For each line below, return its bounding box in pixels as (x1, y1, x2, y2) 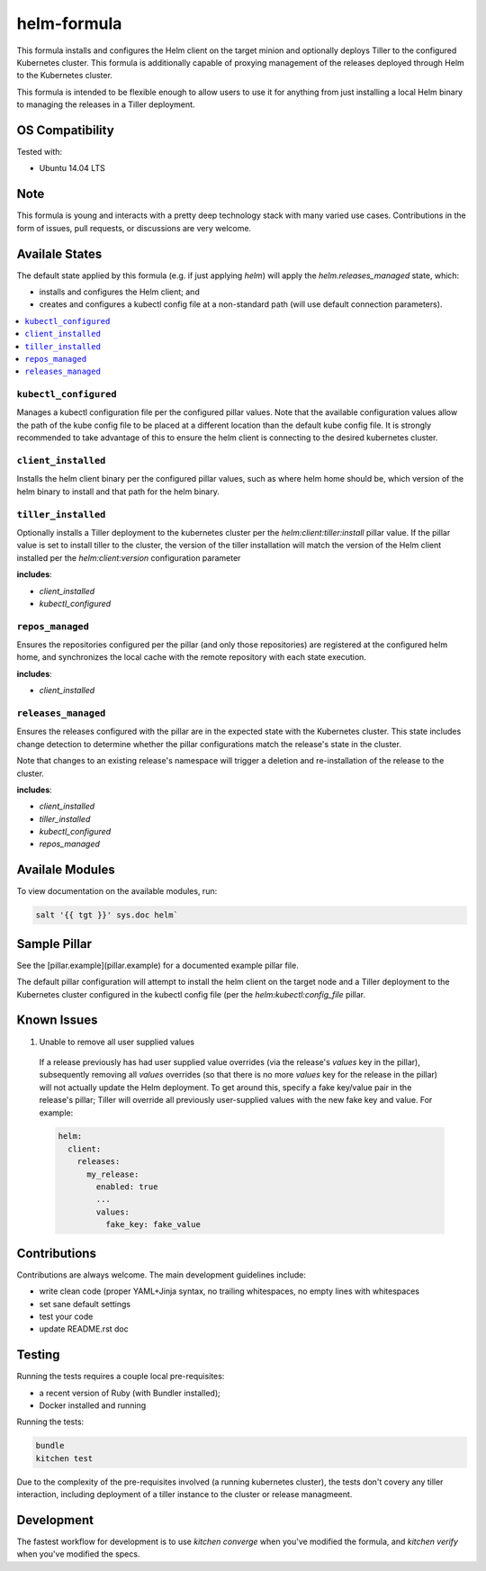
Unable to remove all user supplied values (39, 1036, 195, 1047)
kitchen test (35, 1453, 94, 1463)
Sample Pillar (16, 936, 92, 952)
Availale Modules (16, 862, 116, 878)
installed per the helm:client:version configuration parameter (16, 552, 241, 563)
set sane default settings (39, 1298, 130, 1309)
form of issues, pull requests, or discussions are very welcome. (16, 222, 252, 233)
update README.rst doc (39, 1323, 130, 1334)
